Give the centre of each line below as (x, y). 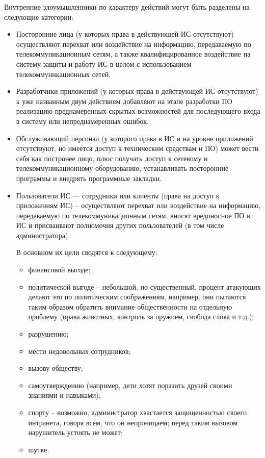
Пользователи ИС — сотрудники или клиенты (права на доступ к (118, 195)
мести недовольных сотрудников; (79, 351)
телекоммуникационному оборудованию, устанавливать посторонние (122, 168)
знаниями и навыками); (64, 395)
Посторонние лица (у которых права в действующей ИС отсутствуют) (125, 34)
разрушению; (48, 334)
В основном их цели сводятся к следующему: (87, 252)
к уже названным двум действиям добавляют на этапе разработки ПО (124, 101)
